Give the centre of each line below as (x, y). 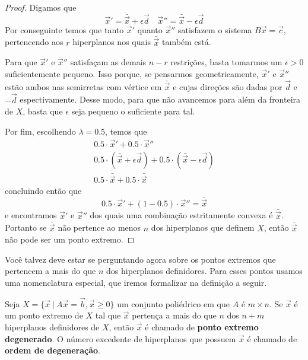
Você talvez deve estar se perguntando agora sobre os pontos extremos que (140, 259)
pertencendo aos (34, 42)
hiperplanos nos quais (112, 42)
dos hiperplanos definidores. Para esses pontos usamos (204, 271)
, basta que (43, 111)
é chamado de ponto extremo (202, 327)
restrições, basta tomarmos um (226, 62)
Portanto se (26, 227)
